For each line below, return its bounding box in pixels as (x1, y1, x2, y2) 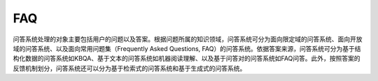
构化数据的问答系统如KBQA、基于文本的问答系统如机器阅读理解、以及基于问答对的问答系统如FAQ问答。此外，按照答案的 (13, 54, 360, 63)
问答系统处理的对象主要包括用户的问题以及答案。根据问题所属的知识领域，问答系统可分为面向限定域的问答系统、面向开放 (13, 35, 363, 43)
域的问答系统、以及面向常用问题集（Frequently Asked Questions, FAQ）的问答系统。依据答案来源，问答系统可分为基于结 (13, 44, 361, 52)
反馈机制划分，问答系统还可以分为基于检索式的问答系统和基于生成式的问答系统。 (13, 64, 246, 73)
